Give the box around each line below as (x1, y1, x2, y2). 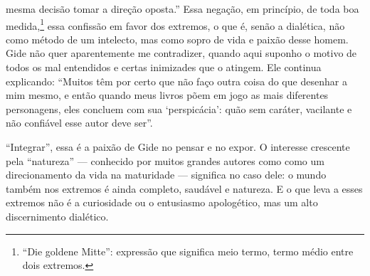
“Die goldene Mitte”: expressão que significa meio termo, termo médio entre (22, 243, 354, 258)
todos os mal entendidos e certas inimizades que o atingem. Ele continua (6, 60, 322, 75)
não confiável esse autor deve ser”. (6, 115, 153, 130)
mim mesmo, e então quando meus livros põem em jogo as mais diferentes (6, 87, 329, 102)
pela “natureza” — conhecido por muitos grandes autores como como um (6, 153, 324, 168)
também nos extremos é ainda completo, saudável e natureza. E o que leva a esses (6, 181, 363, 196)
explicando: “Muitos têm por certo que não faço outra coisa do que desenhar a (6, 73, 347, 88)
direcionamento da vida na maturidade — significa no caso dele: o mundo (6, 167, 327, 182)
